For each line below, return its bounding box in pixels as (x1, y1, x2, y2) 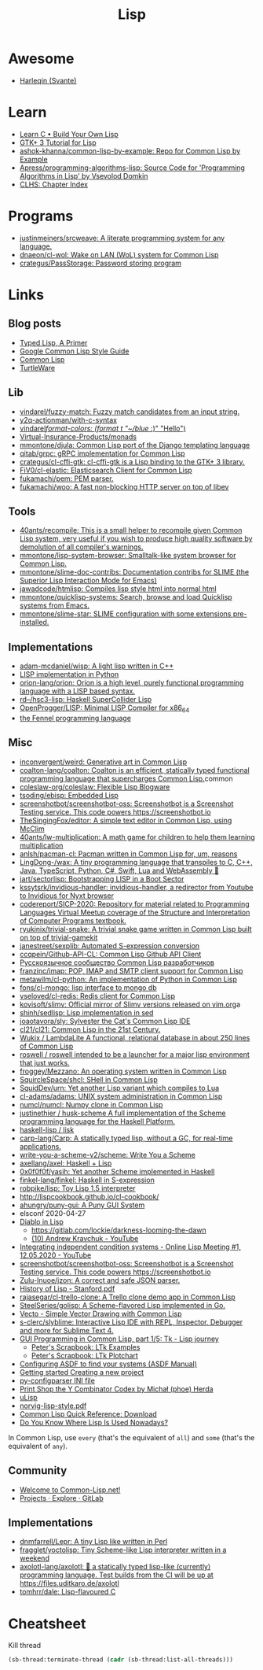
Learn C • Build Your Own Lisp (19, 129, 119, 139)
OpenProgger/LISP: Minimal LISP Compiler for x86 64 (19, 703, 190, 715)
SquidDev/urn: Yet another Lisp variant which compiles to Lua (19, 1083, 220, 1092)
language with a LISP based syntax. (19, 686, 136, 696)
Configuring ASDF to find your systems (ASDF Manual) (19, 1359, 198, 1369)
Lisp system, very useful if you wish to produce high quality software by (19, 534, 253, 544)
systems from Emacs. (19, 600, 90, 611)
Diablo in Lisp (19, 1217, 64, 1226)
